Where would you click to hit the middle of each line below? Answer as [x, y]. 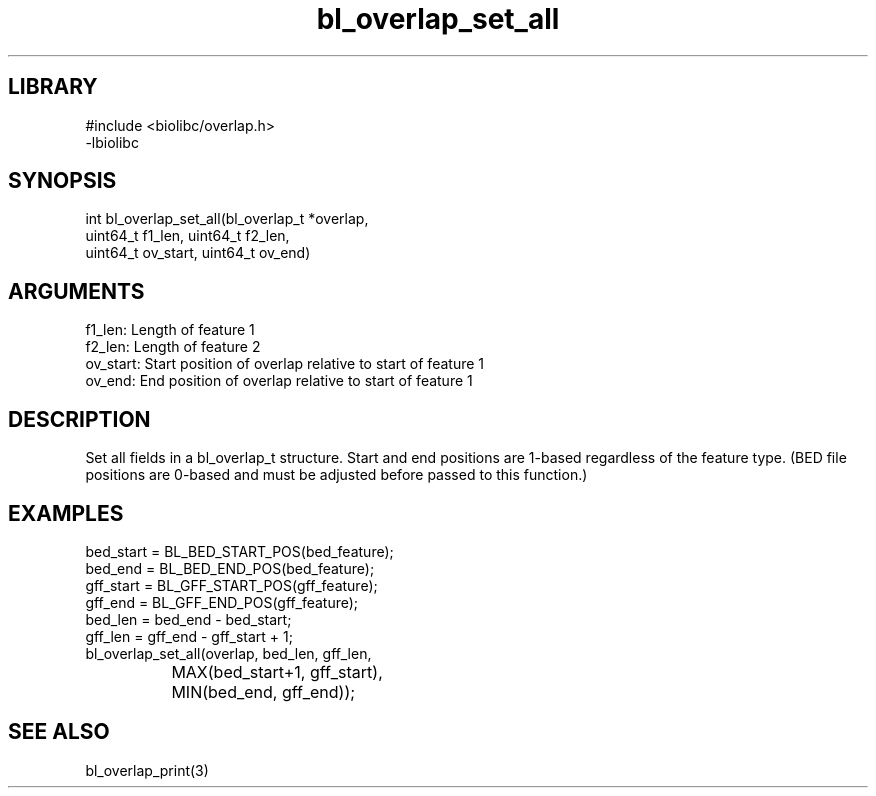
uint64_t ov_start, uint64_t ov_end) [198, 253]
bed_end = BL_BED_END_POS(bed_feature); [230, 568]
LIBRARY [53, 87]
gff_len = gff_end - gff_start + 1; [189, 636]
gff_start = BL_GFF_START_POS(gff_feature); [231, 585]
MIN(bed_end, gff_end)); [263, 691]
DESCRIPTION [79, 419]
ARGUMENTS [76, 291]
